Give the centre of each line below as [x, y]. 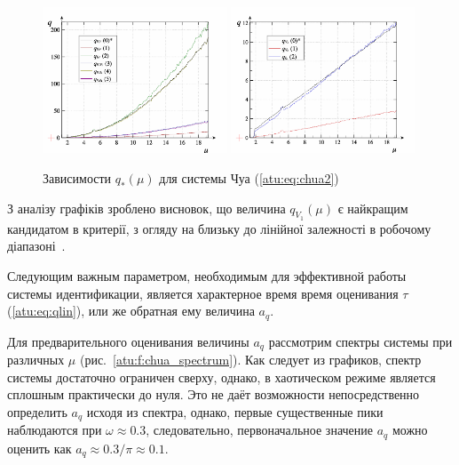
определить [37, 411]
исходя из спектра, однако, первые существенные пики [235, 411]
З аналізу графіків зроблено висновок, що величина [146, 208]
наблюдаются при [55, 430]
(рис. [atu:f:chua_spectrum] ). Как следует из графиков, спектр [250, 360]
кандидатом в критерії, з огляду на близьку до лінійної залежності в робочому [219, 228]
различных [36, 360]
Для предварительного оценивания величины [128, 341]
